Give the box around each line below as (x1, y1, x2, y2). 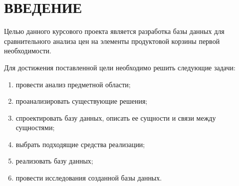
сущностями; (15, 122, 55, 133)
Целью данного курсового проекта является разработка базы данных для (4, 26, 225, 36)
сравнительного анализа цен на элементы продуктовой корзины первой (4, 35, 220, 46)
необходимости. (4, 45, 51, 56)
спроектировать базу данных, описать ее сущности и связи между (15, 112, 216, 123)
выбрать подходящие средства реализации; (15, 139, 145, 149)
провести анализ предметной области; (15, 79, 131, 89)
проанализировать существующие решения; (15, 96, 148, 106)
